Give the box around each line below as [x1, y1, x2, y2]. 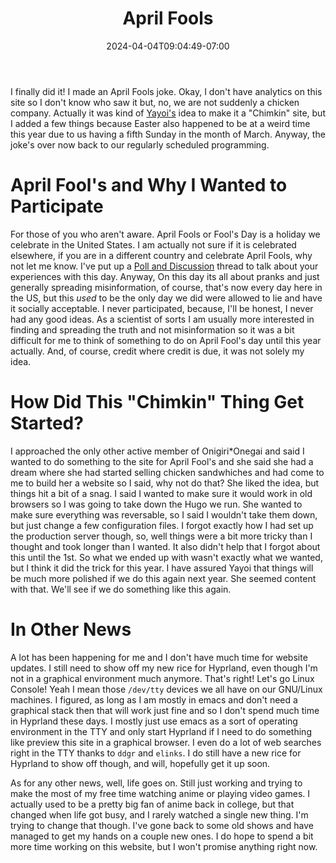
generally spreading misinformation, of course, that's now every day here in [10, 281, 323, 293]
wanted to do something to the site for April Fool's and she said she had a [10, 455, 314, 467]
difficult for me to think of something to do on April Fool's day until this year [10, 334, 322, 346]
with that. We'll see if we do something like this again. [10, 583, 232, 595]
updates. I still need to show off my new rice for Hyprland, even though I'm [10, 662, 318, 674]
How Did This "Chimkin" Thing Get [10, 391, 305, 414]
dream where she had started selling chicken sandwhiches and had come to [10, 466, 325, 478]
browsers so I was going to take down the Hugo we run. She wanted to [10, 498, 303, 510]
